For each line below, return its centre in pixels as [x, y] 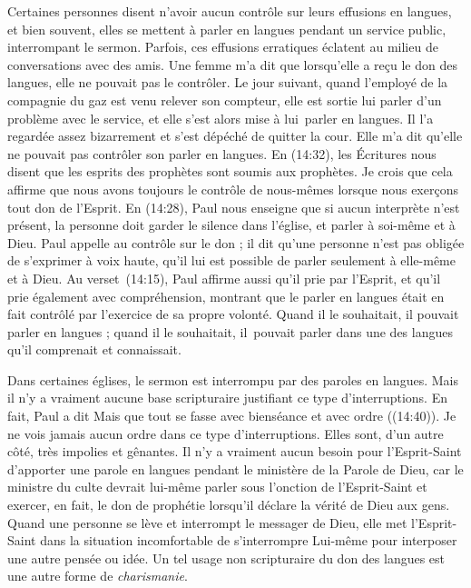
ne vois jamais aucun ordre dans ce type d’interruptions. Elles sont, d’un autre [226, 433]
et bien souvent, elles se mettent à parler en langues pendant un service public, [227, 29]
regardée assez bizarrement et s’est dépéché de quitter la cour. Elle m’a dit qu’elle [235, 136]
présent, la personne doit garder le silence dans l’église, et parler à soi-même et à [231, 225]
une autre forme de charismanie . [98, 576]
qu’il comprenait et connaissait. [94, 349]
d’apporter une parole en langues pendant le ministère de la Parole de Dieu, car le [235, 468]
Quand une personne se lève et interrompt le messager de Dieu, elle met [207, 522]
